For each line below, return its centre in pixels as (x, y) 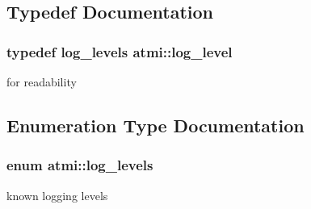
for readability (42, 82)
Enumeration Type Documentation (155, 125)
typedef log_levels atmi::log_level (120, 51)
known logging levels (57, 195)
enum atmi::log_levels (80, 165)
